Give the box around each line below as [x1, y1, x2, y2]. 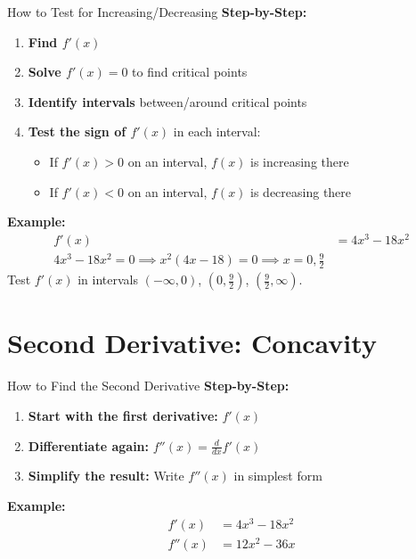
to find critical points [132, 62, 248, 81]
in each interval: [173, 122, 261, 141]
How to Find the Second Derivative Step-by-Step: [7, 376, 290, 395]
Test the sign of [28, 122, 126, 141]
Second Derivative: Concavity [7, 325, 377, 361]
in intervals [77, 270, 138, 289]
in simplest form [233, 466, 322, 485]
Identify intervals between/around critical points [28, 92, 307, 111]
